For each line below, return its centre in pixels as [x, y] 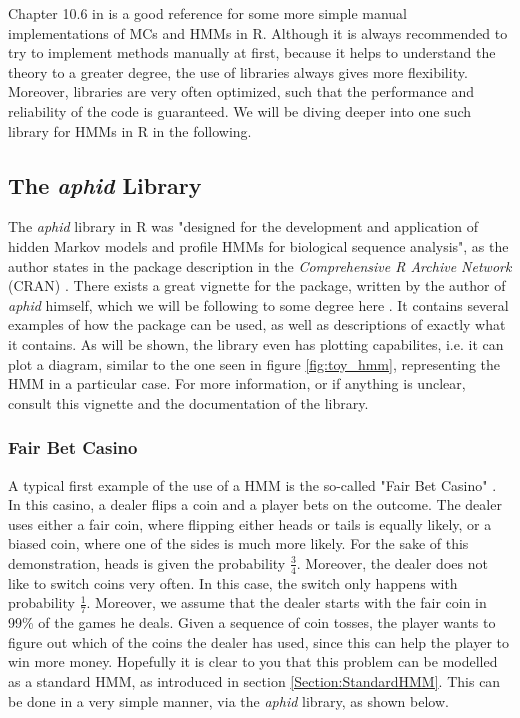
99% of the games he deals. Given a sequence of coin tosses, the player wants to [252, 622]
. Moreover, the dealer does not [392, 562]
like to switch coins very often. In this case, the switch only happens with [233, 582]
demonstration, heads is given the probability [147, 562]
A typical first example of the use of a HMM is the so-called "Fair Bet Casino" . [252, 484]
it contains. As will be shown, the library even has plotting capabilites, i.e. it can [256, 343]
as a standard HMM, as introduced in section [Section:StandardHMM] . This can [254, 680]
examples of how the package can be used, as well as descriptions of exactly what [257, 324]
